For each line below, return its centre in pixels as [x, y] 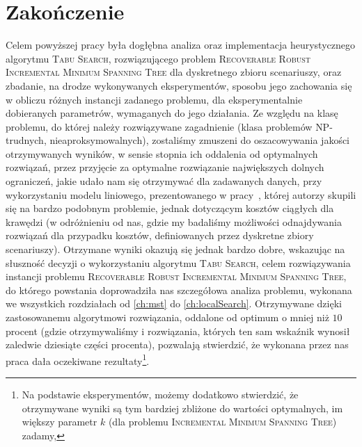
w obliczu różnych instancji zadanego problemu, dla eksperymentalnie [154, 99]
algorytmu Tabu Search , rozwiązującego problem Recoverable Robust [158, 58]
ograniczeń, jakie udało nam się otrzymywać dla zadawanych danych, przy [164, 181]
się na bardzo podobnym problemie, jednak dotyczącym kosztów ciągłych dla [170, 208]
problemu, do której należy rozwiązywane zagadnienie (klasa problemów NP [168, 126]
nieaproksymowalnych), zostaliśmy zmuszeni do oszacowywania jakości [200, 140]
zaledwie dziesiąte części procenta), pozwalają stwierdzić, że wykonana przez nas [177, 344]
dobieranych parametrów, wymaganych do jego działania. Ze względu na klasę [172, 113]
